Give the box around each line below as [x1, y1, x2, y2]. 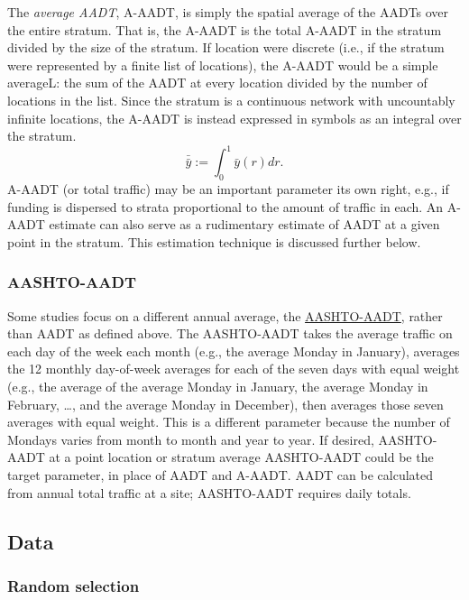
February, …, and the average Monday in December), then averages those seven [7, 394, 444, 413]
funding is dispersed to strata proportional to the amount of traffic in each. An [7, 197, 444, 216]
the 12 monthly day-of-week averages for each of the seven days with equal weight [7, 359, 460, 378]
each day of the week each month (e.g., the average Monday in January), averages [7, 341, 460, 360]
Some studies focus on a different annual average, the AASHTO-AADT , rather [7, 306, 443, 325]
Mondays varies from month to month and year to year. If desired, [7, 429, 374, 448]
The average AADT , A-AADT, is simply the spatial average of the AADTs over [7, 3, 449, 21]
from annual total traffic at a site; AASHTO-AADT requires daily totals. [7, 483, 411, 502]
